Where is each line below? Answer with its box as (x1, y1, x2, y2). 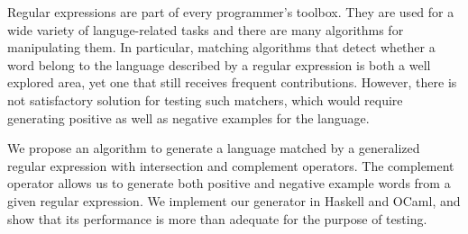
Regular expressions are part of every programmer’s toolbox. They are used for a (7, 3, 454, 21)
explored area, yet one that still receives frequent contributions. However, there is (7, 73, 457, 92)
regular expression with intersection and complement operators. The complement (7, 156, 454, 175)
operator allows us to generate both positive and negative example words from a (7, 174, 451, 193)
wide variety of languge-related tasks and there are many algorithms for (7, 20, 404, 39)
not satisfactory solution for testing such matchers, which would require (7, 90, 403, 109)
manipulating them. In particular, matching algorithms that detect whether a (7, 38, 436, 57)
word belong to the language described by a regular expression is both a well (7, 55, 431, 74)
